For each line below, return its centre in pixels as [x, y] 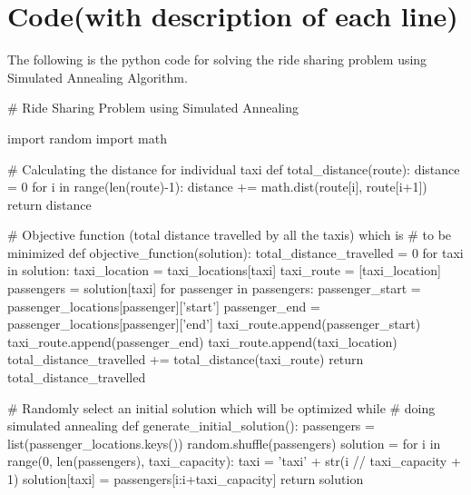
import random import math [87, 138]
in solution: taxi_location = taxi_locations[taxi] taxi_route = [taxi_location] [224, 270]
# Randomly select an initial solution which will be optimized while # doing [221, 407]
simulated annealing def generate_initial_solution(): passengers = [191, 426]
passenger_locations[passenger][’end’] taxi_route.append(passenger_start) [214, 324]
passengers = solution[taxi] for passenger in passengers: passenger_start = [214, 288]
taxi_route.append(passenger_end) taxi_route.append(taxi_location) [202, 341]
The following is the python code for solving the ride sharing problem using [217, 59]
